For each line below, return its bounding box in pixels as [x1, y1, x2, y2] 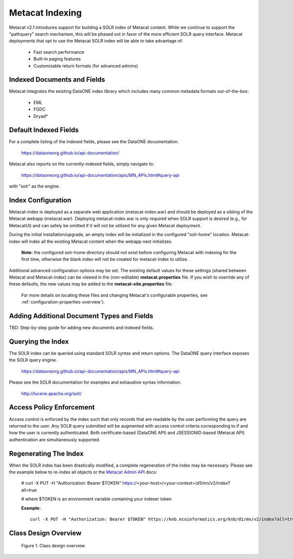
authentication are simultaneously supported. [9, 436, 101, 442]
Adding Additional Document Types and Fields [9, 312, 153, 320]
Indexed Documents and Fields [9, 76, 105, 84]
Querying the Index [9, 337, 69, 345]
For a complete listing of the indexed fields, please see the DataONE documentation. [9, 139, 179, 145]
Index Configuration [9, 196, 72, 204]
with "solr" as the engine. [9, 183, 61, 189]
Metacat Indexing [9, 7, 82, 18]
